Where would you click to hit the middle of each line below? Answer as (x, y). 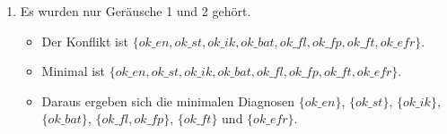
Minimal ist (74, 71)
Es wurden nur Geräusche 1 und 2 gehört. (136, 11)
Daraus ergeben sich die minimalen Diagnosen (168, 100)
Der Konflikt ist (85, 41)
